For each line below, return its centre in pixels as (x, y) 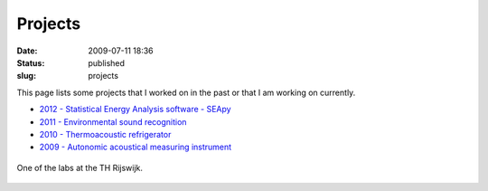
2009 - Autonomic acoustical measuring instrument (136, 147)
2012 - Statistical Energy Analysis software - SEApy (135, 110)
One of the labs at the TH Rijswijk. (80, 167)
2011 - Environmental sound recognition (113, 121)
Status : (31, 62)
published (107, 62)
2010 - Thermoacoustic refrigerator (105, 134)
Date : (27, 51)
